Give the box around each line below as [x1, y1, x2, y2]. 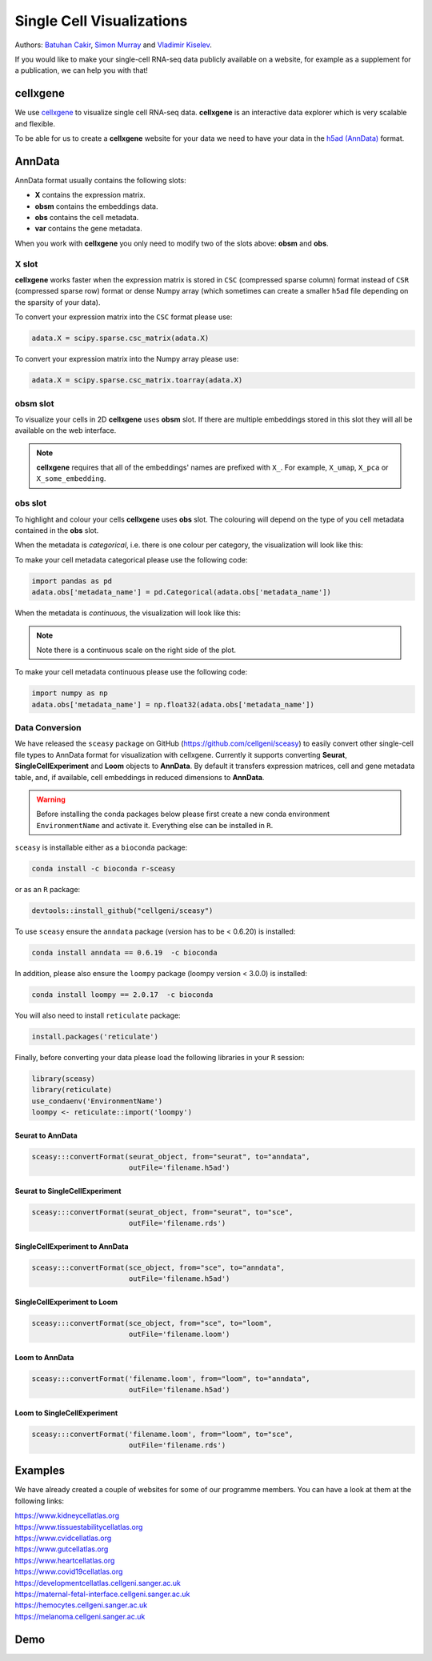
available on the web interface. [14, 426, 117, 435]
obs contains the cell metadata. [34, 213, 139, 222]
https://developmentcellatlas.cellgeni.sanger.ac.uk [14, 1578, 182, 1587]
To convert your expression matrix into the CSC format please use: [14, 312, 233, 322]
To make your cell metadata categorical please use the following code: [14, 554, 248, 564]
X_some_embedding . [36, 474, 106, 483]
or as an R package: [14, 885, 81, 895]
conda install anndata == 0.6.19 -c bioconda [31, 948, 218, 958]
